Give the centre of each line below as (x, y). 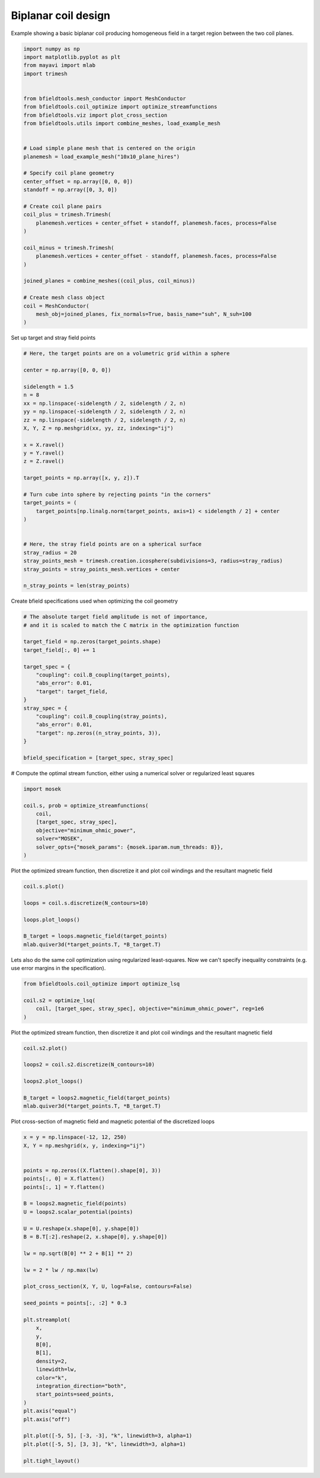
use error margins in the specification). (58, 968)
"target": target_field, (72, 691)
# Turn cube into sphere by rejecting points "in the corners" (117, 495)
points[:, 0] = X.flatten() (64, 1179)
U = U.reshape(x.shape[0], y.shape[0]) (81, 1229)
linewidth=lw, (56, 1370)
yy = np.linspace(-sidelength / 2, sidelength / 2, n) (105, 412)
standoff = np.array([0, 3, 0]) (71, 190)
